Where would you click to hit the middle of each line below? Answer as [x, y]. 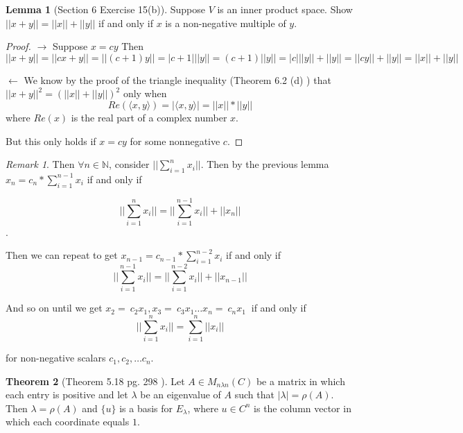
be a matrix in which [300, 381]
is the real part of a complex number [149, 117]
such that [254, 394]
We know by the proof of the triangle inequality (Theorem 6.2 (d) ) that [177, 79]
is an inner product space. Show [285, 9]
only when [145, 93]
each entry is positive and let [67, 394]
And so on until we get [54, 308]
